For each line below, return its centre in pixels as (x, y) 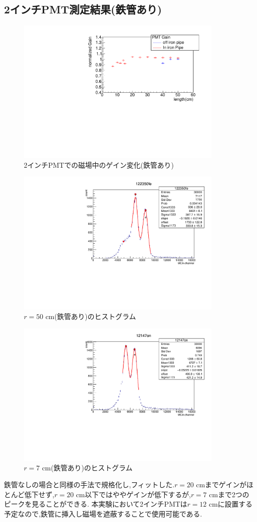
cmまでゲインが (221, 485)
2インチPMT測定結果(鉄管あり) (83, 9)
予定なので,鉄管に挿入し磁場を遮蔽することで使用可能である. (103, 513)
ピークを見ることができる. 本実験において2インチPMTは (96, 504)
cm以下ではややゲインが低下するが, (133, 494)
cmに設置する (230, 504)
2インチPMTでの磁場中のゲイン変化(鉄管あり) (99, 164)
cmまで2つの (229, 494)
